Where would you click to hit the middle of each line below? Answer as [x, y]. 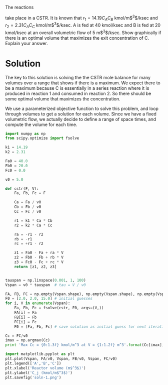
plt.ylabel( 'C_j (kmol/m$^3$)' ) [39, 373]
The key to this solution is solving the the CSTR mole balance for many [78, 77]
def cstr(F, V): [22, 188]
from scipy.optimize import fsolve [42, 138]
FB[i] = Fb [25, 317]
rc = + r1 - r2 [29, 244]
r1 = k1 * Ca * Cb [33, 220]
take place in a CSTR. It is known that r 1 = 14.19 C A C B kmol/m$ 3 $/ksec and [82, 18]
